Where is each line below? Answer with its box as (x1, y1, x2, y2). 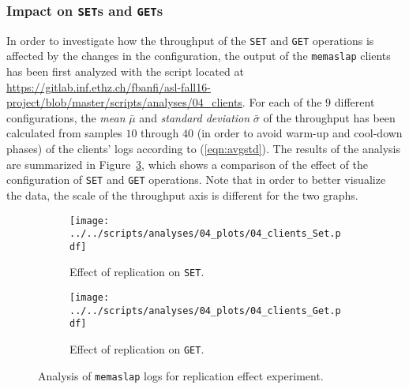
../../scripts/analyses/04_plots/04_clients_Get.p (69, 305, 341, 316)
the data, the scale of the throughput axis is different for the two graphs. (6, 186, 358, 203)
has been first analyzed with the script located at (6, 63, 244, 80)
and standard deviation (139, 109, 250, 125)
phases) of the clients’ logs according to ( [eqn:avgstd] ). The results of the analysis (6, 140, 400, 157)
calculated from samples (6, 125, 122, 141)
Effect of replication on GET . (69, 341, 204, 357)
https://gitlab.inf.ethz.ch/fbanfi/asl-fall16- (6, 78, 211, 95)
